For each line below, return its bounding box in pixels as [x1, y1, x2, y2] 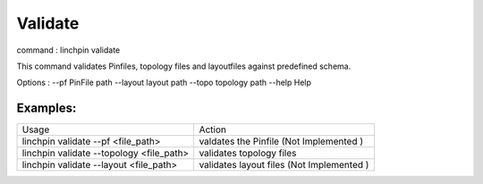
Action [199, 123, 227, 136]
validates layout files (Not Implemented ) [199, 159, 369, 171]
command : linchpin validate [16, 45, 121, 55]
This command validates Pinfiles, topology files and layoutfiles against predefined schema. [16, 61, 352, 71]
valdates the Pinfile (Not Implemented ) [199, 135, 364, 147]
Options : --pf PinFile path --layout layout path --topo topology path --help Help [16, 77, 312, 88]
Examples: [16, 101, 77, 116]
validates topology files [199, 147, 297, 160]
